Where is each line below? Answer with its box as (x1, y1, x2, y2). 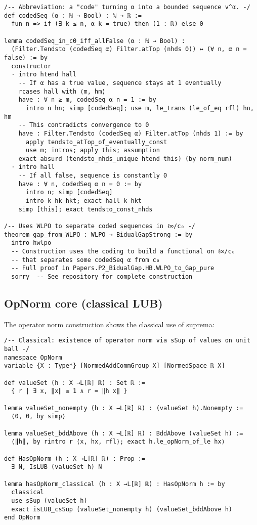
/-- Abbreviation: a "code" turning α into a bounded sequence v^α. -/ (4, 4, 250, 11)
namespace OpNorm (4, 354, 62, 361)
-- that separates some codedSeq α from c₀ (11, 256, 160, 264)
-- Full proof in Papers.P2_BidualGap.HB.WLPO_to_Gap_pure (11, 265, 215, 272)
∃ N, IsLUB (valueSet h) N (11, 463, 102, 471)
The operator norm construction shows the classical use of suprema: (4, 319, 215, 329)
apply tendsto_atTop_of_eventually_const (25, 138, 167, 146)
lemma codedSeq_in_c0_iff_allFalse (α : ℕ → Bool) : (4, 37, 185, 45)
